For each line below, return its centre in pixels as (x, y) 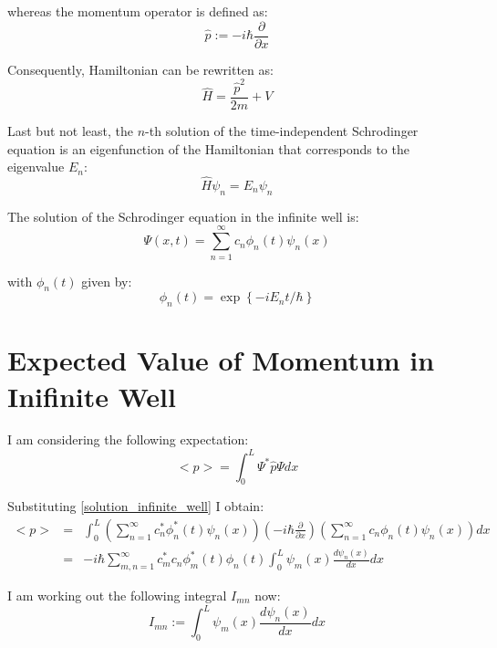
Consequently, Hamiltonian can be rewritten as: (140, 69)
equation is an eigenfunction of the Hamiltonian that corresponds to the (208, 148)
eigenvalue (36, 167)
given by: (107, 281)
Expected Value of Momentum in (221, 360)
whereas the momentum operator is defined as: (138, 11)
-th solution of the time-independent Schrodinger (282, 131)
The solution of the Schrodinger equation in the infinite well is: (183, 216)
